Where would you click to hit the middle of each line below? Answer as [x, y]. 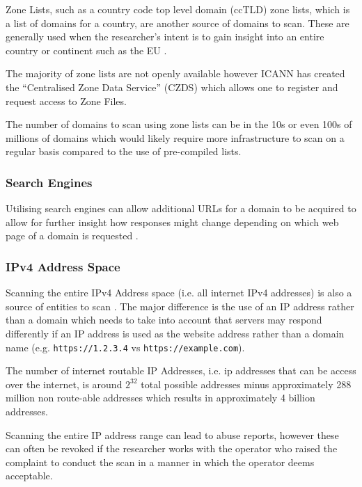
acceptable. [29, 476]
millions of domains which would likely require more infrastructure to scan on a [175, 137]
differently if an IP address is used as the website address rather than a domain [175, 333]
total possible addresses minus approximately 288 [246, 384]
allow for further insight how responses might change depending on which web [172, 222]
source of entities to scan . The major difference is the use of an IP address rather [180, 306]
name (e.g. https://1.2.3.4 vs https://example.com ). [125, 347]
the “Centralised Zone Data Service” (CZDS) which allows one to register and [172, 87]
